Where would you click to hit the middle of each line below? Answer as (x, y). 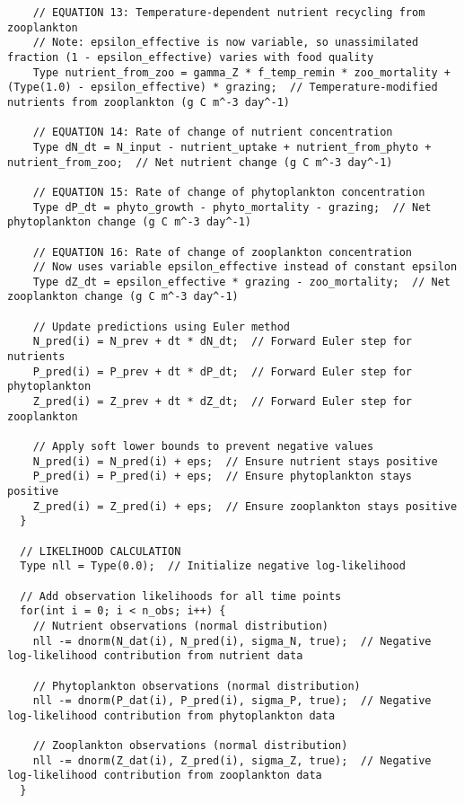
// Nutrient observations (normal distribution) (180, 626)
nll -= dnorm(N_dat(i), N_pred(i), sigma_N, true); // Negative (232, 641)
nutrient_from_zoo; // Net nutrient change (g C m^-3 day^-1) (200, 162)
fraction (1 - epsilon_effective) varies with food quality (191, 57)
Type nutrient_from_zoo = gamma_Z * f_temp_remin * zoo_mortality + (241, 72)
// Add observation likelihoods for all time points (181, 596)
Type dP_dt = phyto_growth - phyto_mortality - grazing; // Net (232, 207)
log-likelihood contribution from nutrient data (155, 656)
